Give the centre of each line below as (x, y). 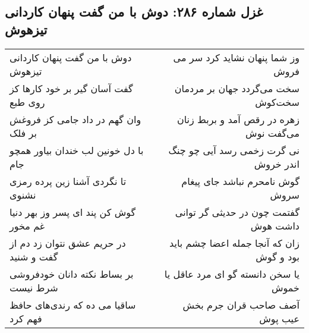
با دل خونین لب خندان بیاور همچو (77, 150)
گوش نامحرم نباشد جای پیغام (240, 181)
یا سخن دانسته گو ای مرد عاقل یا (232, 274)
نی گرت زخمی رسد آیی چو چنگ (234, 150)
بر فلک (23, 133)
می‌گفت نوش (272, 133)
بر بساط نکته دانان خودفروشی (72, 274)
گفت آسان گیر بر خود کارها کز (71, 88)
